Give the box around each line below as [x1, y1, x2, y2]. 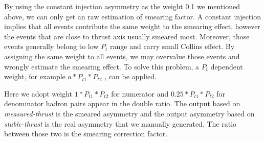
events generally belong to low [4, 41, 99, 52]
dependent [210, 61, 243, 72]
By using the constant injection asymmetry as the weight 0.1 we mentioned [4, 1, 240, 11]
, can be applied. [104, 71, 157, 82]
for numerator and [111, 88, 169, 99]
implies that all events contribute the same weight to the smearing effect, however [4, 21, 260, 32]
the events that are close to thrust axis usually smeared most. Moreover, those [4, 31, 250, 41]
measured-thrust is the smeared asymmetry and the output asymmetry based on [4, 108, 255, 119]
